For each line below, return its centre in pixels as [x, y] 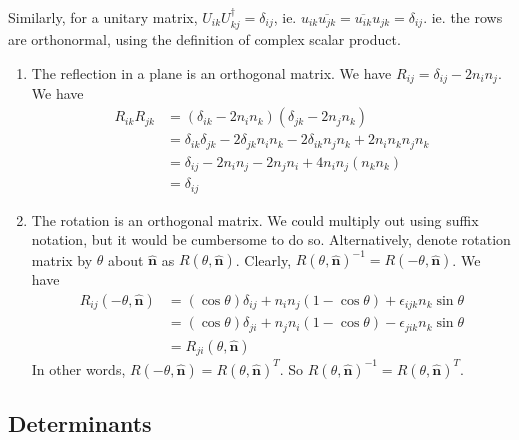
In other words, [78, 368]
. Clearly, [263, 259]
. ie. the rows [463, 17]
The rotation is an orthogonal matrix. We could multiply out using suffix [255, 219]
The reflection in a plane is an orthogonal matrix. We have [211, 73]
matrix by [62, 259]
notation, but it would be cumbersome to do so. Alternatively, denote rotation [271, 239]
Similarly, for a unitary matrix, [103, 17]
